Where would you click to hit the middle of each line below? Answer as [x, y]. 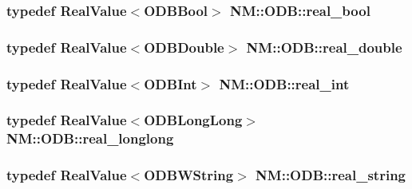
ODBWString [189, 175]
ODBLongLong [193, 120]
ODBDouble [184, 47]
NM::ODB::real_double [324, 47]
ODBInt [170, 83]
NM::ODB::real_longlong [90, 138]
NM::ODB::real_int [284, 83]
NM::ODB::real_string [331, 175]
